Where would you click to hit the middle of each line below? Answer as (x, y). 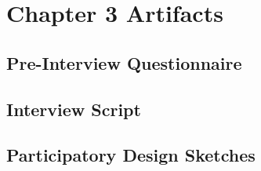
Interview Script (74, 109)
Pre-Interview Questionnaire (124, 62)
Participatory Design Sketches (131, 155)
